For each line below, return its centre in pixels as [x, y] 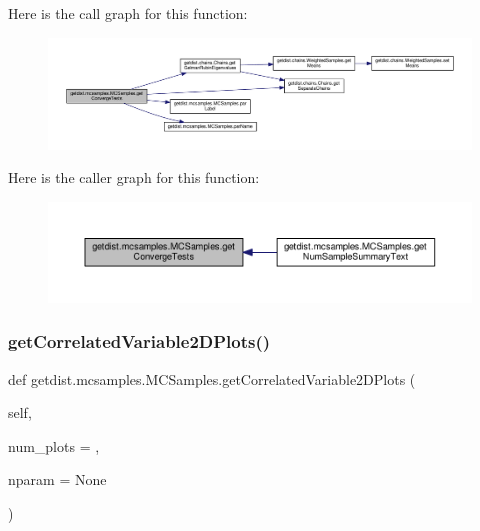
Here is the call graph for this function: [128, 13]
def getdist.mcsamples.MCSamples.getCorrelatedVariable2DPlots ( [212, 378]
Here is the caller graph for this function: [134, 177]
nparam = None [57, 479]
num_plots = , [54, 445]
